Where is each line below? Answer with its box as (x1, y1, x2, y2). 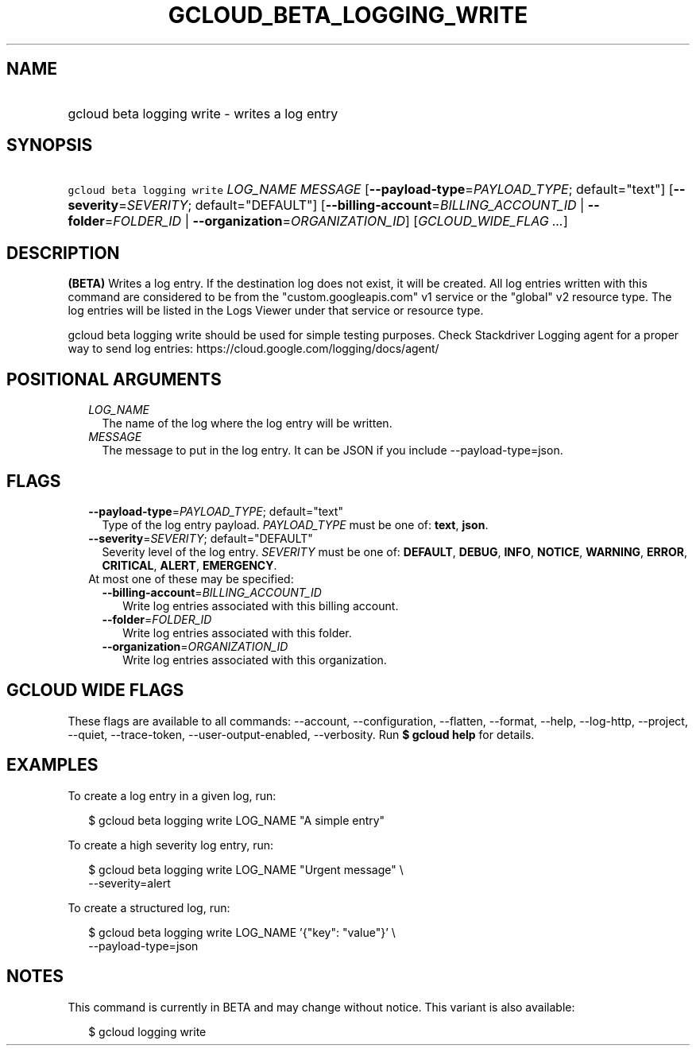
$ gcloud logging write (88, 1024, 207, 1038)
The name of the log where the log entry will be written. (102, 416, 392, 431)
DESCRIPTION (6, 242, 120, 263)
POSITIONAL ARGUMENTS (6, 369, 222, 389)
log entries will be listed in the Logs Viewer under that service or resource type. (68, 304, 484, 318)
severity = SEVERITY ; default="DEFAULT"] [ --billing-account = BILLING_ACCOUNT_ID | (68, 197, 585, 214)
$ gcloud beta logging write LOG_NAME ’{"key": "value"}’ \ (88, 925, 396, 939)
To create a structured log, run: (68, 900, 230, 915)
